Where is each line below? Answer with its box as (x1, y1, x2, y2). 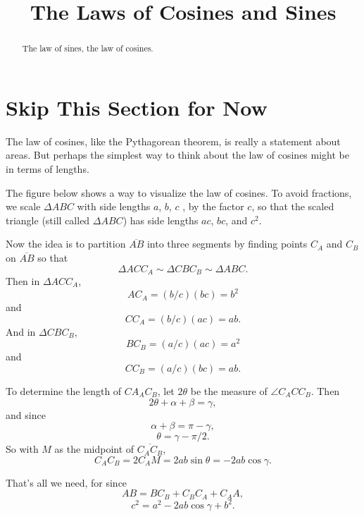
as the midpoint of (54, 442, 134, 456)
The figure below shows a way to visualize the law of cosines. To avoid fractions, (6, 185, 352, 200)
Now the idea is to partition (6, 236, 126, 251)
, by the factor (182, 199, 244, 214)
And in (6, 324, 36, 339)
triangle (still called (6, 212, 90, 227)
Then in (6, 273, 40, 288)
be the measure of (190, 383, 268, 398)
